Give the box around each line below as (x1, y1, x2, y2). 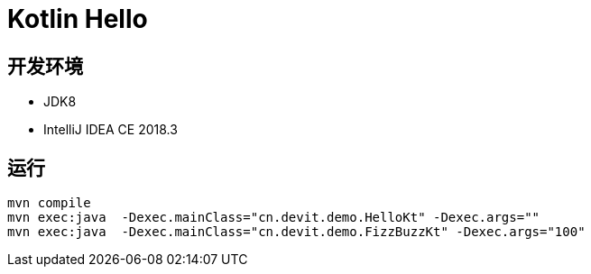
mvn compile (7, 196, 91, 211)
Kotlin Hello (7, 4, 148, 34)
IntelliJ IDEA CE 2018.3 (43, 122, 178, 138)
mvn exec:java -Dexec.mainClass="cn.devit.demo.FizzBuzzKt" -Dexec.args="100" (7, 224, 586, 240)
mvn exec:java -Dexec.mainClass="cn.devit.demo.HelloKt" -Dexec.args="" (7, 210, 540, 225)
